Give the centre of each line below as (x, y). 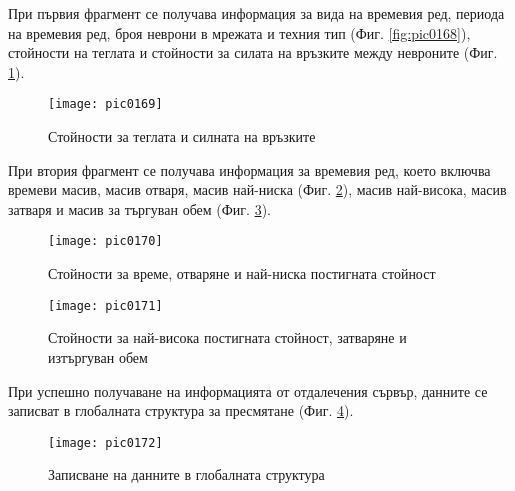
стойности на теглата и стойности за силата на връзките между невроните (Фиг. (253, 52)
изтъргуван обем (98, 356)
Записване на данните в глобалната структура (186, 474)
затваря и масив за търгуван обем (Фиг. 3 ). (139, 208)
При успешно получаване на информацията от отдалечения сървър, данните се (248, 390)
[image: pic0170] (105, 241)
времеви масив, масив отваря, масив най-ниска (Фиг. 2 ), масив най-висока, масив (257, 189)
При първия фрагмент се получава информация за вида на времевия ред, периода (256, 13)
